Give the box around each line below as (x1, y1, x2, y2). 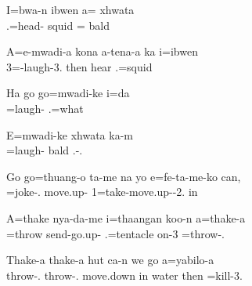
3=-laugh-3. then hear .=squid (6, 58, 153, 74)
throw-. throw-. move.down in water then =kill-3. (6, 266, 243, 283)
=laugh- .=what (6, 100, 84, 116)
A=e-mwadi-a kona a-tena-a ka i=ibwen (6, 43, 198, 60)
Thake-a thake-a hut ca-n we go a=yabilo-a (6, 252, 214, 268)
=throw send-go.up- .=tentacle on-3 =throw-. (6, 225, 225, 241)
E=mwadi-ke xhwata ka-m (6, 126, 133, 143)
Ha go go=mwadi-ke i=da (6, 85, 130, 101)
